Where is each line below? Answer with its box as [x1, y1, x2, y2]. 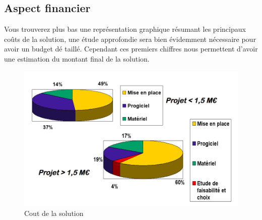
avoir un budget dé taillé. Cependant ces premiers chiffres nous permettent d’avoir [4, 43, 258, 54]
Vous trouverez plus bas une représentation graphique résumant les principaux [4, 24, 246, 34]
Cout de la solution [24, 207, 84, 218]
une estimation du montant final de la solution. [4, 53, 150, 64]
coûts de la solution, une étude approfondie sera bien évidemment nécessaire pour [4, 33, 256, 44]
